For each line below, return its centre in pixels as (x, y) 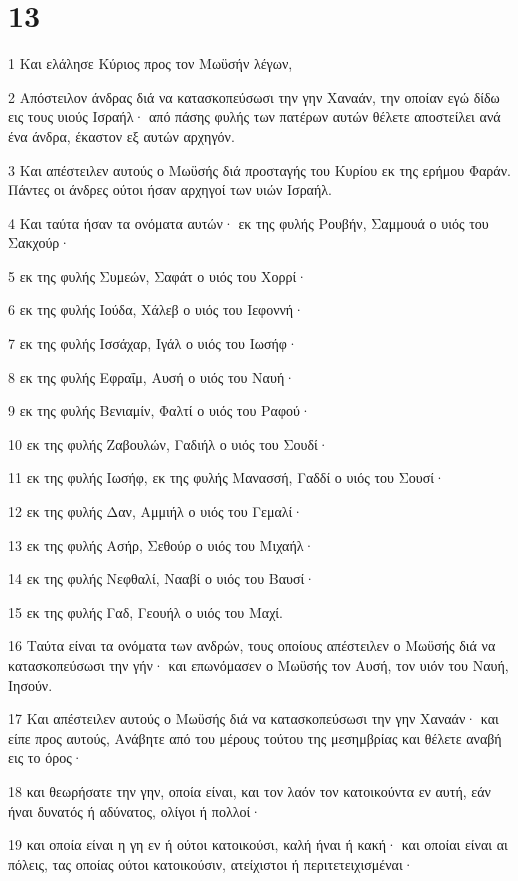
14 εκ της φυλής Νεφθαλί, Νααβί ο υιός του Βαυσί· (162, 578)
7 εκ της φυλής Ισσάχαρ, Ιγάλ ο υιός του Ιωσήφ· (153, 343)
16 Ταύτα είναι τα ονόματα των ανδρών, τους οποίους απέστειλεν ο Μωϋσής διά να (252, 645)
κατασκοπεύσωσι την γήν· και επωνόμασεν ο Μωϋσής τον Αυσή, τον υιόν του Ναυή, (258, 665)
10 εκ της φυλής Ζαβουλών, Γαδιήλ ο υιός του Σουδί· (168, 443)
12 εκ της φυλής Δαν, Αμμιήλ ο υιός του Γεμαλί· (156, 511)
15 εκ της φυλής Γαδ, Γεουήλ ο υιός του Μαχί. (146, 611)
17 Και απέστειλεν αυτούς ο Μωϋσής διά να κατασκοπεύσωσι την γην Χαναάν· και (253, 718)
